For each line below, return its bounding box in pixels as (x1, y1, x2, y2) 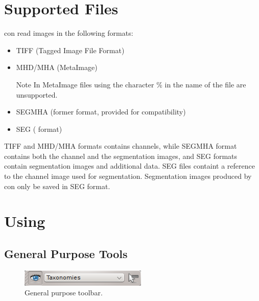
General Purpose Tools (4, 246, 128, 262)
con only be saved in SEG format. (4, 180, 110, 191)
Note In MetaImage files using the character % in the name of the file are (16, 79, 246, 89)
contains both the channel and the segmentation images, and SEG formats (4, 150, 238, 161)
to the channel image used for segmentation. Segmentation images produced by (4, 171, 252, 181)
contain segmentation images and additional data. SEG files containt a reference (4, 160, 255, 171)
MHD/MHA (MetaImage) (16, 62, 98, 73)
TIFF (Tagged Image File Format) (16, 44, 125, 55)
